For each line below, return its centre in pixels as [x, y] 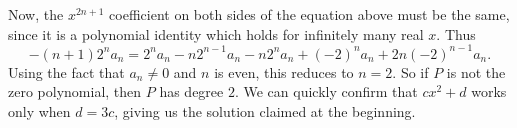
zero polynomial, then [75, 91]
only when [39, 110]
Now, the [36, 14]
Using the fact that [66, 71]
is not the [476, 71]
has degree [191, 91]
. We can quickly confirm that [326, 91]
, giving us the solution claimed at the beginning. [265, 110]
